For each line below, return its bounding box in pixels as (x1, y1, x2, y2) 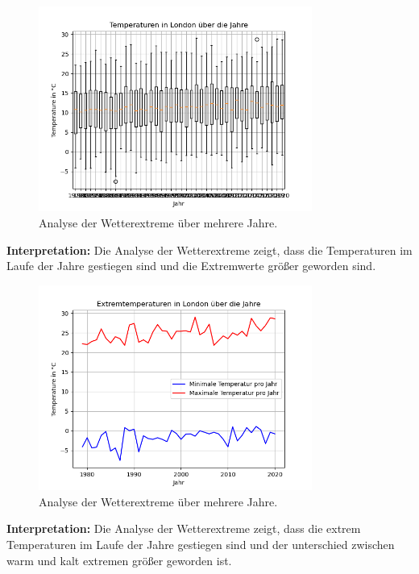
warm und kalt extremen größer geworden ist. (6, 551, 232, 568)
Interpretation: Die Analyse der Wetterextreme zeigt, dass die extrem (6, 520, 361, 537)
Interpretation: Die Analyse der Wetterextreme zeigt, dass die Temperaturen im (6, 241, 413, 258)
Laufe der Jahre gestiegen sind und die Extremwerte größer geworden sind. (6, 257, 376, 274)
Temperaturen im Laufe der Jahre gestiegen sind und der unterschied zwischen (6, 535, 395, 552)
